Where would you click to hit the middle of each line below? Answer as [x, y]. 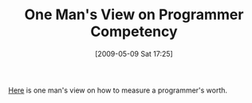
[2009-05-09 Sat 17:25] [134, 53]
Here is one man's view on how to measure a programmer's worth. [118, 90]
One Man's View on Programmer [134, 15]
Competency [134, 32]
